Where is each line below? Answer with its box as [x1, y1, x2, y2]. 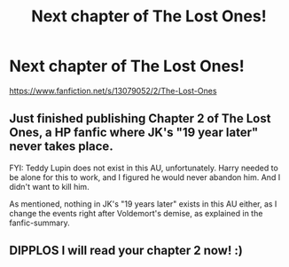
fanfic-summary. [9, 217, 70, 228]
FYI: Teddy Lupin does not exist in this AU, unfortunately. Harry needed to [9, 162, 279, 173]
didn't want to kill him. [9, 181, 90, 192]
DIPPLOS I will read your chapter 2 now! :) [9, 243, 244, 258]
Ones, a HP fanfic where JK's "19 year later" [9, 125, 259, 140]
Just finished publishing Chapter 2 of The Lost [9, 111, 271, 126]
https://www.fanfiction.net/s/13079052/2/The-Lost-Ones [9, 85, 217, 96]
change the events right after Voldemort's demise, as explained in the [9, 208, 263, 218]
